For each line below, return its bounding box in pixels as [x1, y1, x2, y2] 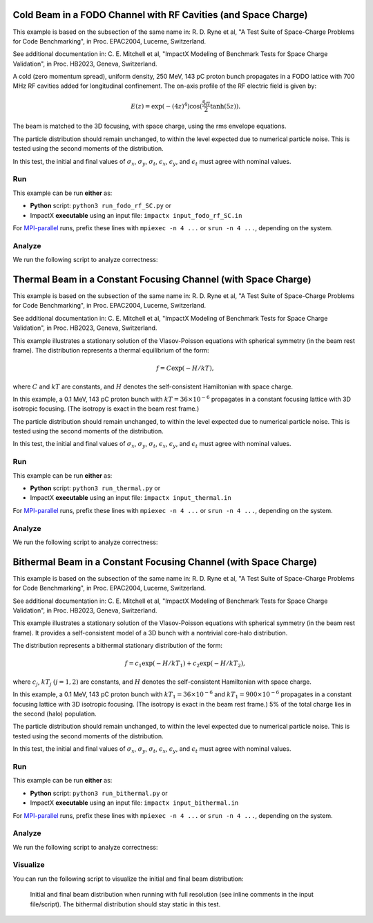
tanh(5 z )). [209, 102, 241, 110]
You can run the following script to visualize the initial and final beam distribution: [12, 875, 244, 883]
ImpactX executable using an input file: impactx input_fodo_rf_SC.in [30, 211, 242, 219]
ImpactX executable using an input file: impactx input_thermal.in [30, 494, 231, 502]
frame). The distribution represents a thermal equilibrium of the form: [12, 346, 210, 354]
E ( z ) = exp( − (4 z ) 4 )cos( [131, 101, 203, 110]
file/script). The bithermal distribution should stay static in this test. [30, 899, 221, 908]
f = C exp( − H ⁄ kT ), [156, 364, 214, 373]
